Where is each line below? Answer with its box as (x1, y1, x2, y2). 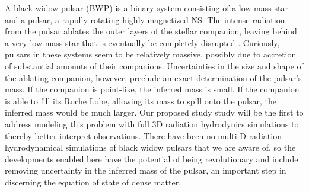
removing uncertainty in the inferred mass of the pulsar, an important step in (5, 164, 286, 177)
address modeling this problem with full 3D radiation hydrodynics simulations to (5, 117, 299, 130)
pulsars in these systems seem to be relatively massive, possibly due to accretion (5, 48, 297, 60)
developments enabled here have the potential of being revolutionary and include (5, 152, 298, 165)
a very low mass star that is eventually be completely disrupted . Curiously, (5, 36, 280, 49)
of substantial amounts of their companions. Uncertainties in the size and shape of (5, 59, 304, 72)
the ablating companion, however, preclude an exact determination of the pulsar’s (5, 71, 302, 84)
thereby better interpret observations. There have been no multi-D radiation (5, 129, 282, 142)
